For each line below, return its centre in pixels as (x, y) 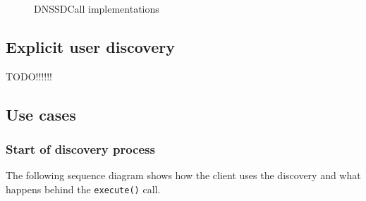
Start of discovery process (80, 149)
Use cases (41, 114)
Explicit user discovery (90, 46)
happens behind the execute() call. (83, 189)
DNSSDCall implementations (97, 8)
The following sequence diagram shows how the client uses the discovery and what (183, 175)
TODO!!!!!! (29, 76)
